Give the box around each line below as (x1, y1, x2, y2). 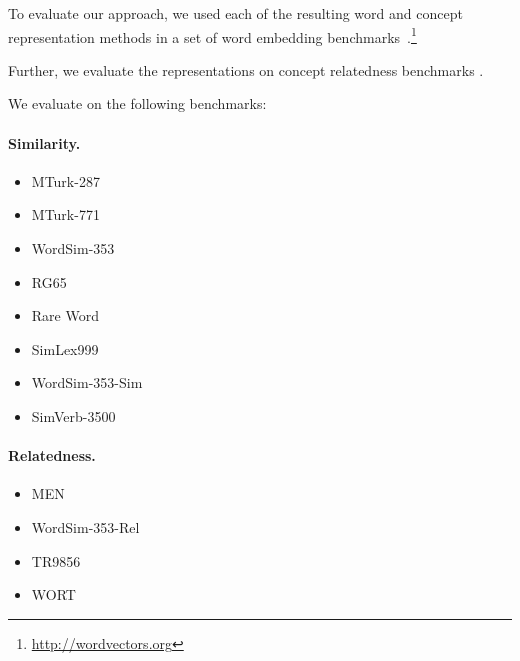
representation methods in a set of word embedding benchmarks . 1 (8, 23, 417, 47)
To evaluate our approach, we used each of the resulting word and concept (8, 3, 463, 23)
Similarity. (8, 132, 81, 153)
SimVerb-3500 (31, 405, 116, 426)
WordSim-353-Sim (31, 372, 143, 393)
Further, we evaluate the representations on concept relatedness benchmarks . (8, 59, 484, 80)
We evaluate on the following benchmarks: (8, 93, 267, 114)
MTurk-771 (31, 204, 100, 225)
